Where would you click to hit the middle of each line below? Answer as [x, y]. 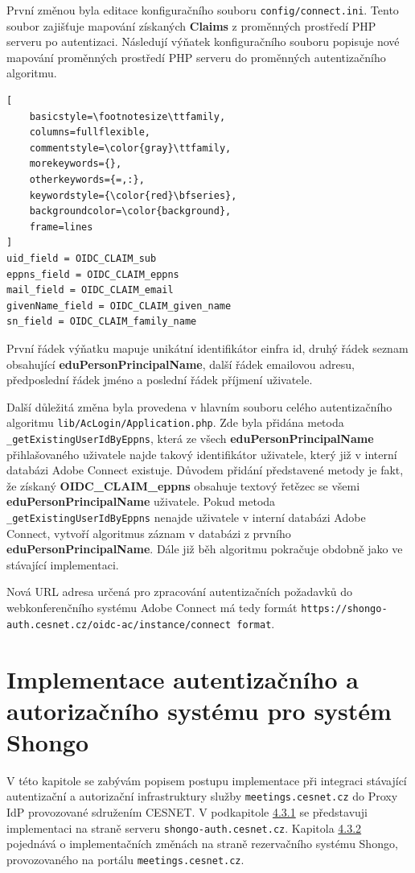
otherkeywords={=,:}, [87, 180]
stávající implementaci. [63, 564]
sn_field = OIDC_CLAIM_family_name [102, 322]
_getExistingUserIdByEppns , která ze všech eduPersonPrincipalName [190, 438]
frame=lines [61, 227]
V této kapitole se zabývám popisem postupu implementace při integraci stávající [207, 780]
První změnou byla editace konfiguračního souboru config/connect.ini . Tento [203, 10]
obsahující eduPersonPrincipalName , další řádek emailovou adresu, [181, 364]
